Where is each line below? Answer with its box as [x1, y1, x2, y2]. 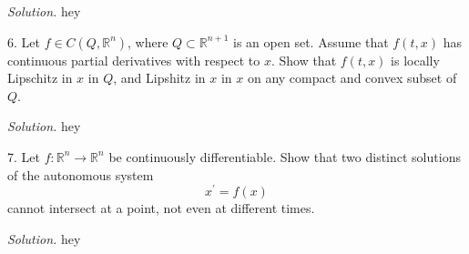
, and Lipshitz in [113, 68, 206, 87]
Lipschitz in [7, 68, 73, 87]
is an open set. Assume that [233, 32, 389, 51]
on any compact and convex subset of [247, 68, 457, 87]
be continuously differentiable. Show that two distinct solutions [108, 147, 461, 166]
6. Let [7, 32, 40, 51]
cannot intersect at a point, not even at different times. [7, 198, 315, 218]
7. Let [7, 147, 40, 166]
